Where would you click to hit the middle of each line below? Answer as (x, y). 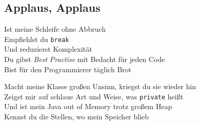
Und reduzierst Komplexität (48, 49)
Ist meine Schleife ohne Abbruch (55, 29)
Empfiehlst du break (37, 39)
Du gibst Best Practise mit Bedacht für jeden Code (85, 59)
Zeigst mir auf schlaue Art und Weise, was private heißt (94, 96)
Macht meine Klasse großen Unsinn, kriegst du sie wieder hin (100, 86)
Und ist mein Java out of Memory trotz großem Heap (88, 106)
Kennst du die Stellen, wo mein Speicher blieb (77, 117)
